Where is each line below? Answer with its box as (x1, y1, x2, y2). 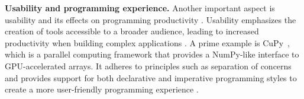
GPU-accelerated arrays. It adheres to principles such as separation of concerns (5, 59, 292, 72)
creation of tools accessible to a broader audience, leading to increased (5, 25, 259, 37)
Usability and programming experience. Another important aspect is (5, 2, 275, 14)
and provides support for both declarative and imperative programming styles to (5, 71, 297, 84)
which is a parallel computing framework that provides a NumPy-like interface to (5, 48, 299, 60)
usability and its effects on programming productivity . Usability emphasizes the (5, 13, 296, 25)
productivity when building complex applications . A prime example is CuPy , (5, 36, 290, 49)
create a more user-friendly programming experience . (5, 83, 199, 95)
